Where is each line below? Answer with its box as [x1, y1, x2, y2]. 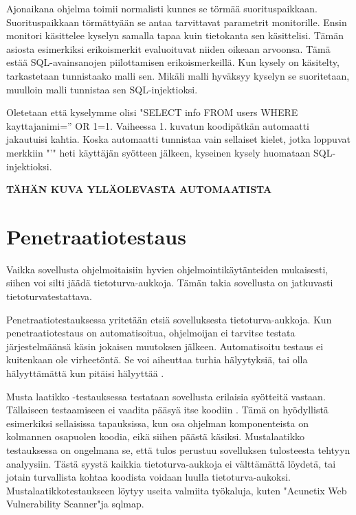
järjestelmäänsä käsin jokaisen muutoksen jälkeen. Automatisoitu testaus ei [6, 339, 324, 353]
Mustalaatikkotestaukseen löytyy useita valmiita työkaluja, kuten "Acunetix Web [6, 483, 347, 497]
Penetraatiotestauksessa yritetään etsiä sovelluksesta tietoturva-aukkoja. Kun [6, 312, 332, 326]
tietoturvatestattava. [6, 289, 92, 304]
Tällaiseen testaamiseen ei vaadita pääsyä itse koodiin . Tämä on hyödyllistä [6, 402, 329, 417]
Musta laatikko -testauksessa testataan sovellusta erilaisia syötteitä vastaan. [6, 389, 326, 403]
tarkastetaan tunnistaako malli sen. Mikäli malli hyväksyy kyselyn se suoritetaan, [6, 68, 350, 82]
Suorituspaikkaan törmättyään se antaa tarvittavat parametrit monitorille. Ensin [6, 14, 347, 29]
